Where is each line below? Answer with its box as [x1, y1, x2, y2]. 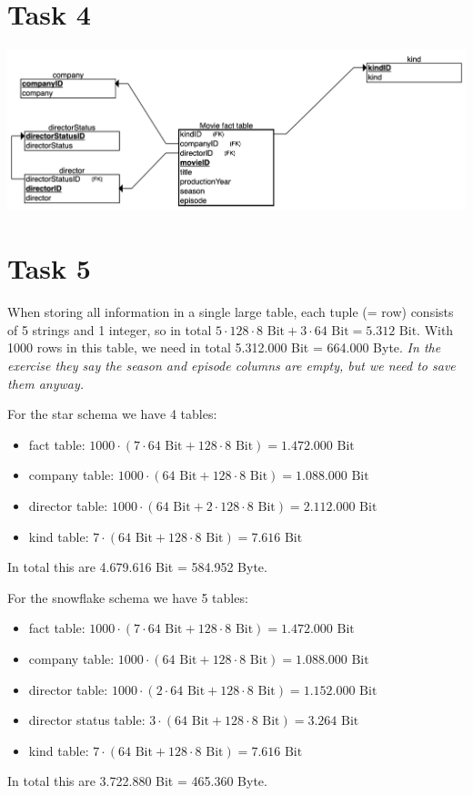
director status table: [28, 710, 146, 730]
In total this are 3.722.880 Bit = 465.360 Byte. [7, 771, 267, 791]
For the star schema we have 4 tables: [7, 404, 217, 424]
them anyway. [7, 373, 85, 393]
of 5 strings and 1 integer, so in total [7, 320, 212, 339]
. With [417, 320, 454, 339]
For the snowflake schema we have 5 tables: [7, 587, 248, 607]
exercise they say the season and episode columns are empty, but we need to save [7, 355, 456, 374]
